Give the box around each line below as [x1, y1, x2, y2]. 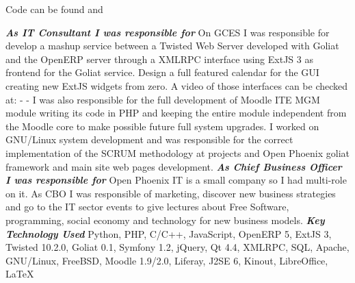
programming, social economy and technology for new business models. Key [5, 212, 325, 227]
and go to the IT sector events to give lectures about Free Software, [5, 199, 289, 214]
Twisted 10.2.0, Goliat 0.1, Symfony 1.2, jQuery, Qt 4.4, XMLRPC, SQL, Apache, [5, 240, 350, 254]
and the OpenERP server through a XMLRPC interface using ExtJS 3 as [5, 51, 313, 66]
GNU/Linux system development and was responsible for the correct [5, 132, 293, 147]
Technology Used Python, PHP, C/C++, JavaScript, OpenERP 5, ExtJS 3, [5, 226, 332, 241]
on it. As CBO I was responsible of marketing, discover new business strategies [5, 186, 336, 200]
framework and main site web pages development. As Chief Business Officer [5, 159, 342, 173]
